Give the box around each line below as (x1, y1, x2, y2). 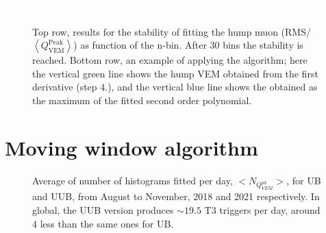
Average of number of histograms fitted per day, (32, 173, 233, 187)
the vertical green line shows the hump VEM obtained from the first (32, 66, 318, 80)
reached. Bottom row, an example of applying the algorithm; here (32, 53, 308, 67)
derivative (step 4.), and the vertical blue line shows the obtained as (32, 79, 318, 94)
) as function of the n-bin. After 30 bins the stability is (73, 38, 303, 52)
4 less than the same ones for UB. (32, 216, 174, 230)
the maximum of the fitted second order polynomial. (32, 93, 252, 107)
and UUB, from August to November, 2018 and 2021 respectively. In (32, 189, 320, 204)
